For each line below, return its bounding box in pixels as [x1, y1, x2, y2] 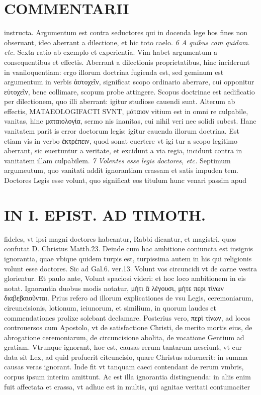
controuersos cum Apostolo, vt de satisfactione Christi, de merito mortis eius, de [4, 322, 252, 333]
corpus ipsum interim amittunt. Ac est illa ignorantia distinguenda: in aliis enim [4, 371, 251, 382]
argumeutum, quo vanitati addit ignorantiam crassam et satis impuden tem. [4, 165, 238, 175]
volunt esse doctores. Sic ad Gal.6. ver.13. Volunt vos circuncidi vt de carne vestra [4, 263, 257, 273]
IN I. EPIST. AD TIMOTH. [4, 204, 206, 225]
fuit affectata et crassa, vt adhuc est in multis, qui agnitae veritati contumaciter [4, 381, 250, 391]
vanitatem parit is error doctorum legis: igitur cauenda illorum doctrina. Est [4, 126, 239, 136]
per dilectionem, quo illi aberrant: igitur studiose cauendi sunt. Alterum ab [4, 96, 235, 107]
